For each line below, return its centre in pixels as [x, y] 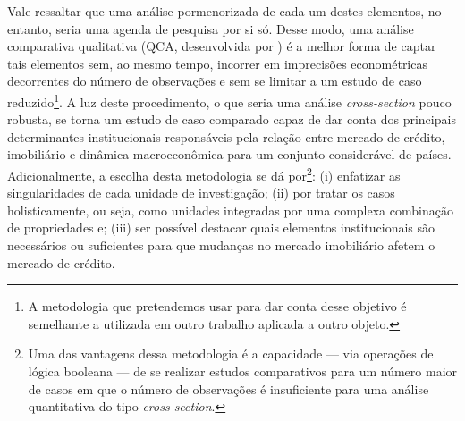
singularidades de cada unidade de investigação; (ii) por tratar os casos [201, 193]
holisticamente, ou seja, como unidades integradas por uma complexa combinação [230, 210]
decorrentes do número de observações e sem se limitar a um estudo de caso [215, 81]
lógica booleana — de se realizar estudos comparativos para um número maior [243, 371]
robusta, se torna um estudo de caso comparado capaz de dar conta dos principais [232, 119]
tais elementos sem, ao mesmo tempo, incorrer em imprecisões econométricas [217, 63]
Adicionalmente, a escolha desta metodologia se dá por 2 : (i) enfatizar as [204, 174]
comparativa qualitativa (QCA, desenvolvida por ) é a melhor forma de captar [222, 46]
